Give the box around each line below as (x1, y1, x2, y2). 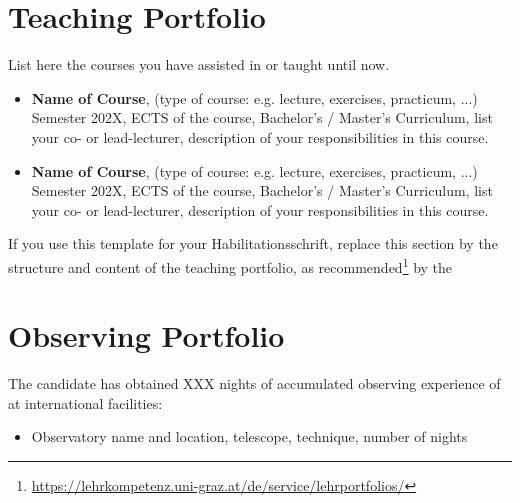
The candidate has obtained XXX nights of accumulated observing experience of (8, 373, 501, 394)
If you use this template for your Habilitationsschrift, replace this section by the (8, 233, 498, 254)
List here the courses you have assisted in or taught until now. (8, 54, 390, 75)
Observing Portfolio (8, 315, 285, 356)
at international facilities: (8, 392, 163, 413)
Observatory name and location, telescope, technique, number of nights (31, 426, 468, 447)
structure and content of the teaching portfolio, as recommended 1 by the (8, 253, 453, 277)
